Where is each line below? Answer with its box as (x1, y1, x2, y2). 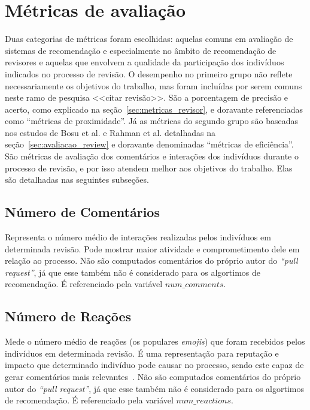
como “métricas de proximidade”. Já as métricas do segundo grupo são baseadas (5, 114, 299, 127)
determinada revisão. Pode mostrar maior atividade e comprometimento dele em (5, 242, 300, 255)
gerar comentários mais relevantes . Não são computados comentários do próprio (5, 370, 301, 382)
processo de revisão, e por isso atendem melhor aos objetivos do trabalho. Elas (5, 161, 293, 174)
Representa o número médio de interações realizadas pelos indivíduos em (5, 231, 271, 243)
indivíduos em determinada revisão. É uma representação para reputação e (5, 346, 279, 359)
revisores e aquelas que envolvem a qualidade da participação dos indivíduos (5, 56, 284, 68)
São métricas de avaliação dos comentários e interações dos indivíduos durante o (5, 150, 299, 162)
